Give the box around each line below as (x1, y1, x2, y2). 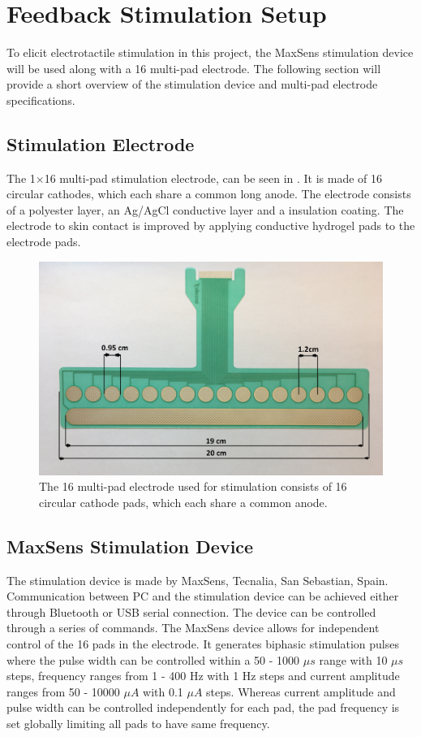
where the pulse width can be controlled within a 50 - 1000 (6, 651, 300, 668)
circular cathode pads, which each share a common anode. (39, 493, 328, 510)
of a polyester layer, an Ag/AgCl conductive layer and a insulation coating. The (6, 201, 404, 218)
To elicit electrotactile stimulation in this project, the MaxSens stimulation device (6, 44, 414, 61)
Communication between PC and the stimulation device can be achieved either (6, 587, 399, 605)
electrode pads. (6, 233, 81, 250)
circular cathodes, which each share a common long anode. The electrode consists (6, 185, 411, 202)
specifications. (6, 91, 75, 108)
